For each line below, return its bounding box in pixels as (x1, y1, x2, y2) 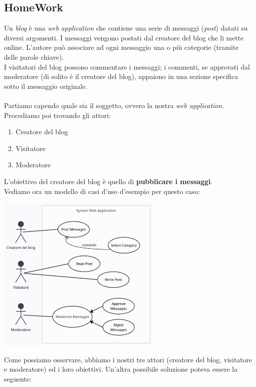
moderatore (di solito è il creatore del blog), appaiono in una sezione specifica (4, 71, 238, 81)
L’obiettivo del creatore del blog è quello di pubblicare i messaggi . (4, 176, 213, 186)
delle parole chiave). (4, 51, 64, 62)
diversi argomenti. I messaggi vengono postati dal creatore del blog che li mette (4, 32, 244, 42)
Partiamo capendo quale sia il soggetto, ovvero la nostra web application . (4, 100, 224, 110)
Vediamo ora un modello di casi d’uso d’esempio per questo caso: (4, 186, 200, 196)
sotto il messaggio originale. (4, 80, 88, 91)
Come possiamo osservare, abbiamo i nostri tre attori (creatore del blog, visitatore (4, 354, 252, 364)
